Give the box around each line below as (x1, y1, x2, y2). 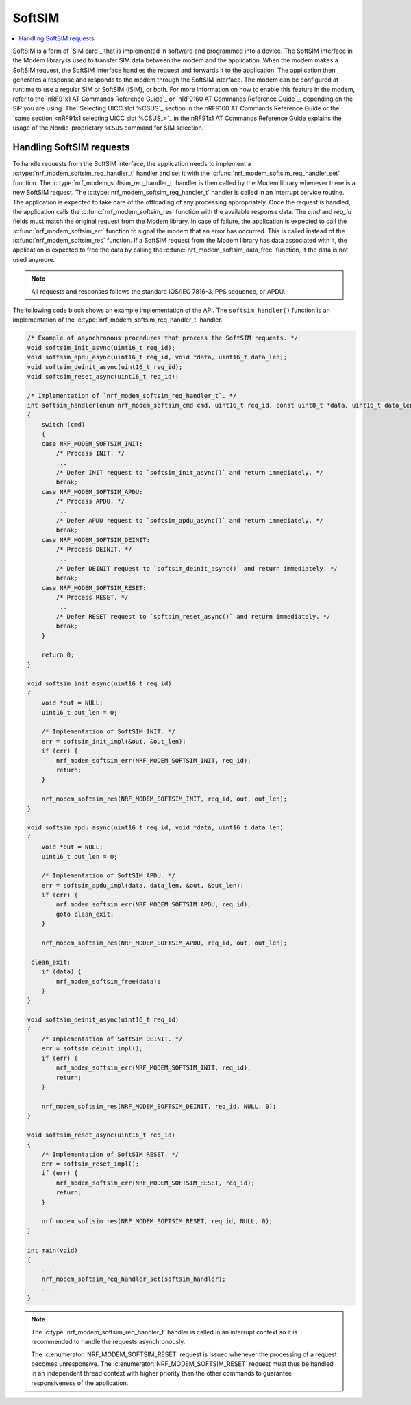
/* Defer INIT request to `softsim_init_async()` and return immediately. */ (55, 469, 323, 476)
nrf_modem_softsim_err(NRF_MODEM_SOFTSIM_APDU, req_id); (55, 901, 251, 908)
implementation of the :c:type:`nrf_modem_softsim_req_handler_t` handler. (12, 316, 223, 324)
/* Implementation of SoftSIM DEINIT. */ (41, 1035, 183, 1043)
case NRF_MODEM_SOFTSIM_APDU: (41, 488, 143, 495)
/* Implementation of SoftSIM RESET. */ (41, 1150, 179, 1158)
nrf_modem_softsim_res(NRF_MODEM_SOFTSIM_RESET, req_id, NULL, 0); (41, 1218, 273, 1225)
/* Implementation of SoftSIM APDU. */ (41, 872, 176, 879)
